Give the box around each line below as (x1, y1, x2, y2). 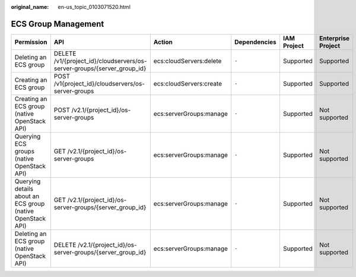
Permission (14, 37, 47, 46)
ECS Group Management (11, 18, 104, 29)
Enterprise (319, 34, 350, 42)
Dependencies (234, 37, 276, 46)
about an (14, 192, 40, 200)
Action (153, 37, 173, 46)
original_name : (11, 4, 49, 10)
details (14, 184, 34, 193)
